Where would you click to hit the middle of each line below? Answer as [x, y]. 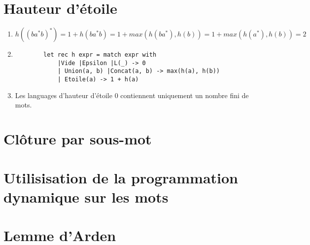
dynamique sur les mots [86, 196]
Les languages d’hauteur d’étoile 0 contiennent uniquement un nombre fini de [132, 95]
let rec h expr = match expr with [100, 55]
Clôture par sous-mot [78, 139]
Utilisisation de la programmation [121, 177]
